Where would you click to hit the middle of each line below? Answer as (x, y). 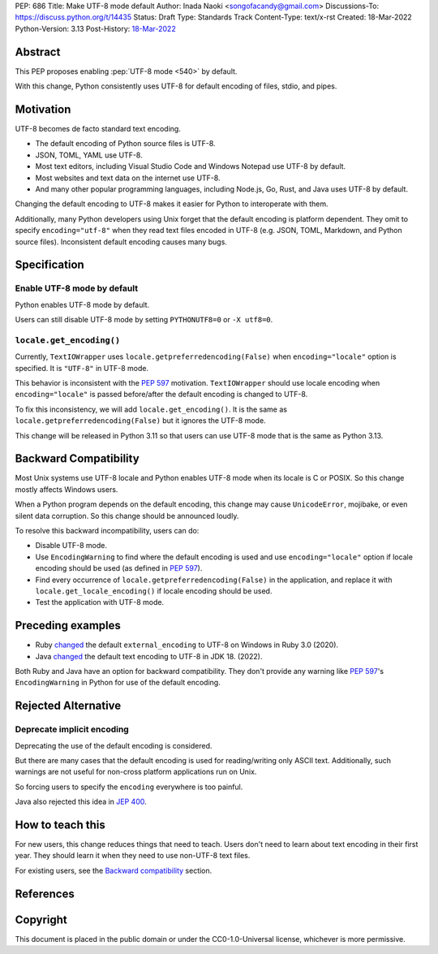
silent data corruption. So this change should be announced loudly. (127, 516)
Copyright (41, 919)
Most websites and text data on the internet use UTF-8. (128, 178)
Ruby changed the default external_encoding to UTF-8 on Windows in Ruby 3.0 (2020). (187, 645)
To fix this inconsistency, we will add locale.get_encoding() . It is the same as (151, 409)
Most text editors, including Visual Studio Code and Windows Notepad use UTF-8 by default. (191, 166)
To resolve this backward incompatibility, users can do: (107, 531)
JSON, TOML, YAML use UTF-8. (89, 155)
